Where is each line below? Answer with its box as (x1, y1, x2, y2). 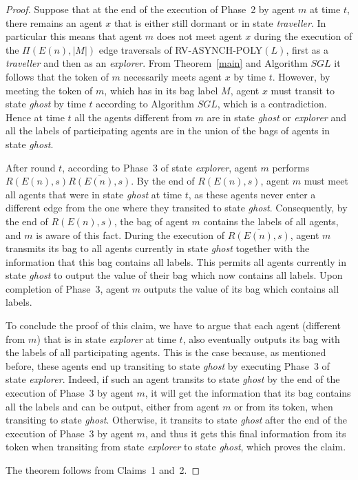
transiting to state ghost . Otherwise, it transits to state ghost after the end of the (6, 413, 348, 427)
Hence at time (6, 109, 65, 124)
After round (6, 160, 56, 174)
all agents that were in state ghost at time (6, 187, 182, 201)
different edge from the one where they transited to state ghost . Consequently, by (6, 200, 348, 215)
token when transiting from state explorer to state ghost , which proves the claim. (6, 439, 346, 454)
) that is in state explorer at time (36, 331, 176, 346)
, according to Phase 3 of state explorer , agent (62, 160, 257, 174)
